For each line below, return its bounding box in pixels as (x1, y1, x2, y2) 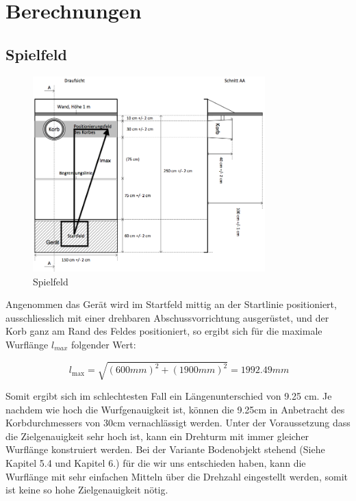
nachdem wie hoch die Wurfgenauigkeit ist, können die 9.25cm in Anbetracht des (5, 402, 345, 416)
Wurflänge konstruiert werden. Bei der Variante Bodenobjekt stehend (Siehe (5, 442, 325, 457)
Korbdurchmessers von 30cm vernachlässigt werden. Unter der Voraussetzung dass (5, 415, 351, 430)
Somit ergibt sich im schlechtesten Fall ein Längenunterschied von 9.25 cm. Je (5, 389, 332, 403)
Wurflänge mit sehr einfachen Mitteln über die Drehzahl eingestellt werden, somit (5, 469, 348, 483)
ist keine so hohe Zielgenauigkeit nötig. (5, 483, 168, 497)
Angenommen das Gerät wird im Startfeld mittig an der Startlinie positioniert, (5, 297, 337, 311)
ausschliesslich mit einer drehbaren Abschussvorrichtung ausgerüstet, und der (5, 310, 329, 324)
